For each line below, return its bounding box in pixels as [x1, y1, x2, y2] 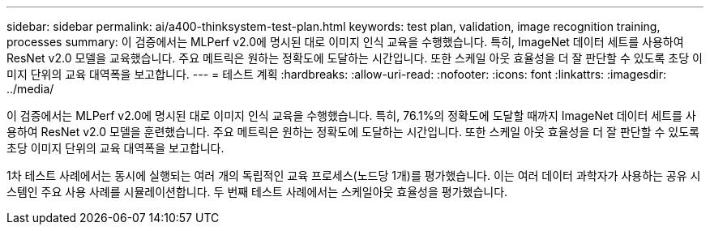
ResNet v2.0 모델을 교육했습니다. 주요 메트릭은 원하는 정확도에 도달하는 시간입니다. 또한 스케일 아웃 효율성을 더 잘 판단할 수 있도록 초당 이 [6, 51, 703, 65]
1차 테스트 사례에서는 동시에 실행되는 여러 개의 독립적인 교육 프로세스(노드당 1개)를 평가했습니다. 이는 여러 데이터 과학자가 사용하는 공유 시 [6, 169, 701, 182]
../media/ [6, 82, 54, 96]
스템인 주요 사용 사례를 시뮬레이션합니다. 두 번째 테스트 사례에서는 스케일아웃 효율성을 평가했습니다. [6, 185, 508, 199]
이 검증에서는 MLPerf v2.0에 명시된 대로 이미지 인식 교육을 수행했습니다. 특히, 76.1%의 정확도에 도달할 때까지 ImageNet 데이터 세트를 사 [6, 109, 696, 122]
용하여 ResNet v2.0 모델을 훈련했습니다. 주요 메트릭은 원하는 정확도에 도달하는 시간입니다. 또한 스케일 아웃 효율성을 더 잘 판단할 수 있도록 [6, 125, 699, 139]
